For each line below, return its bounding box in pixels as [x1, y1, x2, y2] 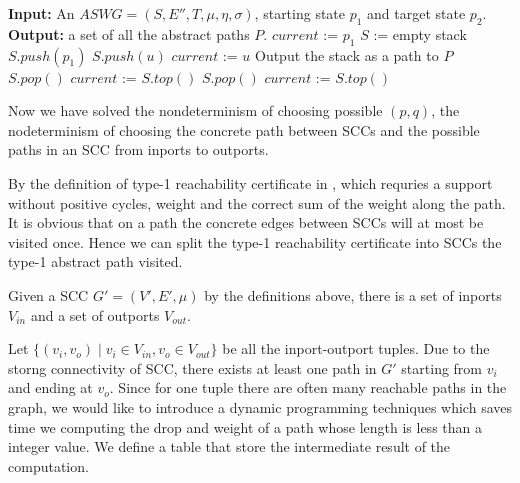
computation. [8, 455, 89, 476]
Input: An [8, 3, 75, 23]
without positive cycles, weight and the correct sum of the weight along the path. [8, 192, 506, 213]
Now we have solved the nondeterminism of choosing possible [8, 100, 383, 121]
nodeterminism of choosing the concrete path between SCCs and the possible [8, 119, 480, 140]
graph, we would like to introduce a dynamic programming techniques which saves [8, 396, 512, 417]
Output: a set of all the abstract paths [8, 23, 250, 44]
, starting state [254, 3, 346, 23]
